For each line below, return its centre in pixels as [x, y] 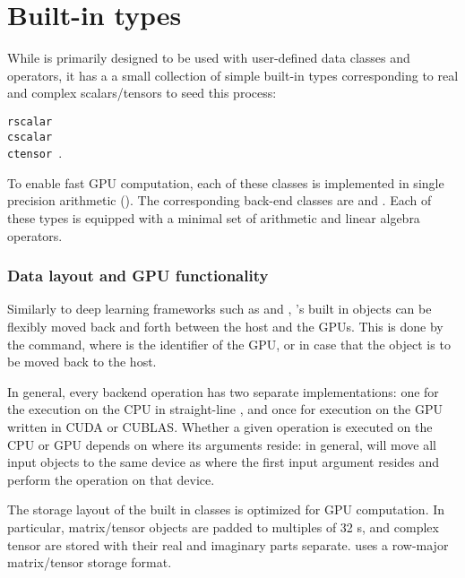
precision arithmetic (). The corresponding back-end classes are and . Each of [220, 200]
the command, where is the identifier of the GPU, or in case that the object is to [229, 344]
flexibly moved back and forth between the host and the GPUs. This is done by [225, 327]
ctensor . [35, 153]
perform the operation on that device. [111, 479]
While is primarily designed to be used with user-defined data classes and [209, 58]
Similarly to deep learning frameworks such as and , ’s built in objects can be [220, 309]
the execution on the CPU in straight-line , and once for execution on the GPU [225, 409]
